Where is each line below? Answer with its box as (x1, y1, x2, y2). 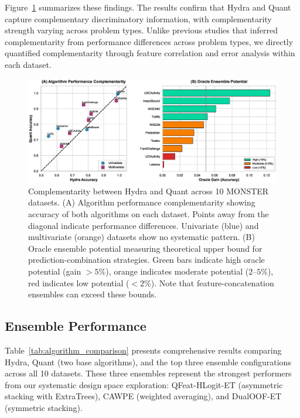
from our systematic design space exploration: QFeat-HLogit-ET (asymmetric (5, 378, 283, 390)
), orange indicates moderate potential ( (105, 265, 249, 277)
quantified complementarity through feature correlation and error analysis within (5, 47, 295, 59)
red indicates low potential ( (28, 276, 129, 289)
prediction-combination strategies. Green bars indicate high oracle (28, 253, 265, 266)
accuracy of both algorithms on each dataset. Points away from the (28, 207, 269, 220)
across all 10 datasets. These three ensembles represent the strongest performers (5, 367, 292, 379)
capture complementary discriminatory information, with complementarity (5, 12, 272, 25)
